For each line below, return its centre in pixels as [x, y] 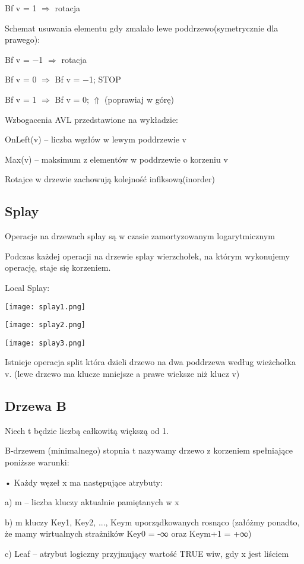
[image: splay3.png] [45, 343]
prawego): [23, 39]
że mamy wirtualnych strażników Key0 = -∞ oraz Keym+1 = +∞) [128, 533]
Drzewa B [36, 406]
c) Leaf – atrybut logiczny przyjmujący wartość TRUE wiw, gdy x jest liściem [147, 554]
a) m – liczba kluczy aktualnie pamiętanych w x [92, 502]
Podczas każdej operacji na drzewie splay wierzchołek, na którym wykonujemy [148, 256]
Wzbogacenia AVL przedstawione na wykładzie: [92, 119]
